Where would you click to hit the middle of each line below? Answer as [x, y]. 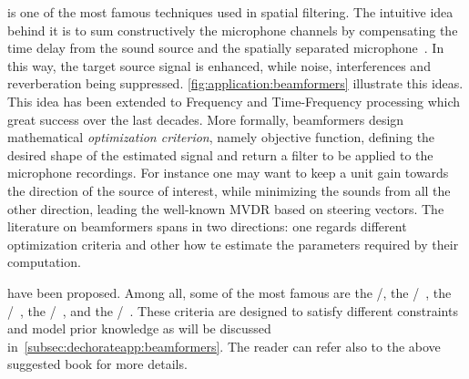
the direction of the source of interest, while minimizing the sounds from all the [229, 190]
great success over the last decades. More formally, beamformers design [206, 119]
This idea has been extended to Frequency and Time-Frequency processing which [234, 101]
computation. [44, 262]
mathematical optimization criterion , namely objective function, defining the [221, 137]
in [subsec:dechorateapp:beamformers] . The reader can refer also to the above [224, 346]
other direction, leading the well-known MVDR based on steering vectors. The [226, 208]
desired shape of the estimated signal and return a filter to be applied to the [220, 154]
